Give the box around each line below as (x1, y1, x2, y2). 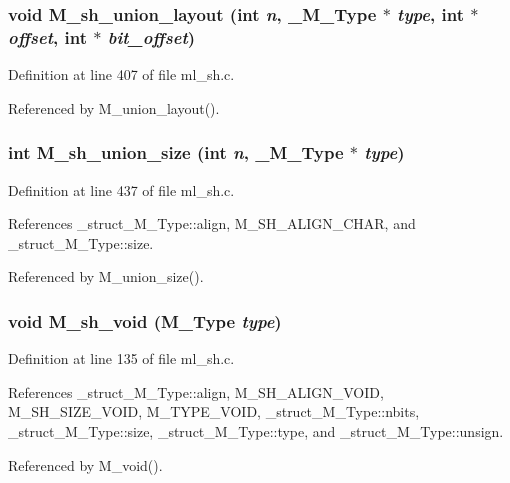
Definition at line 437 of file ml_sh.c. (8, 179, 235, 200)
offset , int (8, 24, 87, 49)
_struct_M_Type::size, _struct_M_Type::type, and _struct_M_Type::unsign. (8, 420, 504, 441)
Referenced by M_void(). (8, 454, 163, 475)
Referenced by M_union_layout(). (8, 97, 220, 118)
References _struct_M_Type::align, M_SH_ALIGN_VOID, (8, 381, 384, 402)
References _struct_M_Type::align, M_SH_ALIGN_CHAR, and (8, 213, 416, 234)
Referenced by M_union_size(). (8, 266, 204, 287)
